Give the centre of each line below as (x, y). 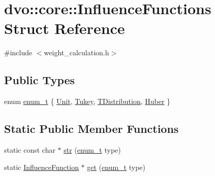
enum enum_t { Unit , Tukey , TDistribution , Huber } (87, 101)
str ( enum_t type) (92, 149)
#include (18, 52)
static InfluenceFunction (41, 167)
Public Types (40, 80)
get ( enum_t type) (116, 167)
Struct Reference (65, 28)
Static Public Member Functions (91, 129)
